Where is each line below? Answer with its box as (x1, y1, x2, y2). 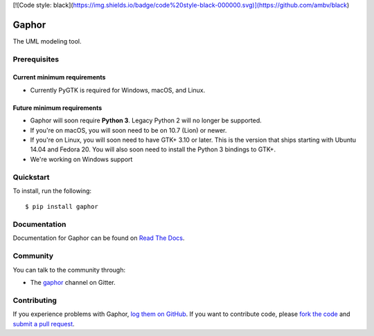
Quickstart (12, 172, 50, 182)
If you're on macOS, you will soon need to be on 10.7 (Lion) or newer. (30, 126, 227, 134)
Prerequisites (12, 54, 59, 64)
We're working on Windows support (30, 155, 133, 163)
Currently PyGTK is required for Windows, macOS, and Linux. (30, 86, 206, 94)
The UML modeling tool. (12, 37, 82, 45)
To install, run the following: (12, 187, 92, 195)
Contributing (12, 295, 57, 305)
